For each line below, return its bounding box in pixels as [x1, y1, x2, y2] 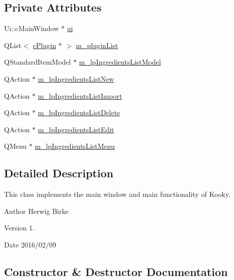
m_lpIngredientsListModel [79, 57, 161, 67]
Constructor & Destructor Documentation [4, 263, 228, 279]
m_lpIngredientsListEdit [38, 124, 114, 134]
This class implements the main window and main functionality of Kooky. [4, 189, 230, 199]
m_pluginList [76, 40, 118, 50]
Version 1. [4, 222, 35, 233]
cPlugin [33, 40, 56, 50]
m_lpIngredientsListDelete [38, 107, 120, 118]
